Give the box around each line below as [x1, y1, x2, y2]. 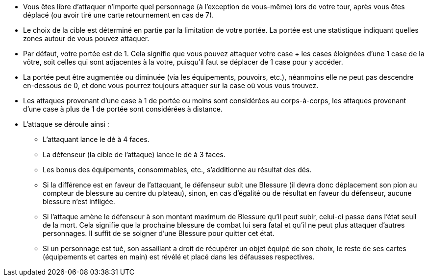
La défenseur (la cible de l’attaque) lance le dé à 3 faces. [43, 150, 226, 159]
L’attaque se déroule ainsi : [23, 120, 109, 128]
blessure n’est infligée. [43, 197, 115, 206]
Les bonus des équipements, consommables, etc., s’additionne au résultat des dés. [43, 165, 312, 174]
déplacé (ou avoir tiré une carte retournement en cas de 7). [23, 11, 214, 19]
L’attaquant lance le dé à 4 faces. [43, 135, 150, 143]
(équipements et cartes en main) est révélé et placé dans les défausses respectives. [43, 253, 315, 261]
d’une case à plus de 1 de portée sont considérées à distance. [23, 105, 223, 113]
